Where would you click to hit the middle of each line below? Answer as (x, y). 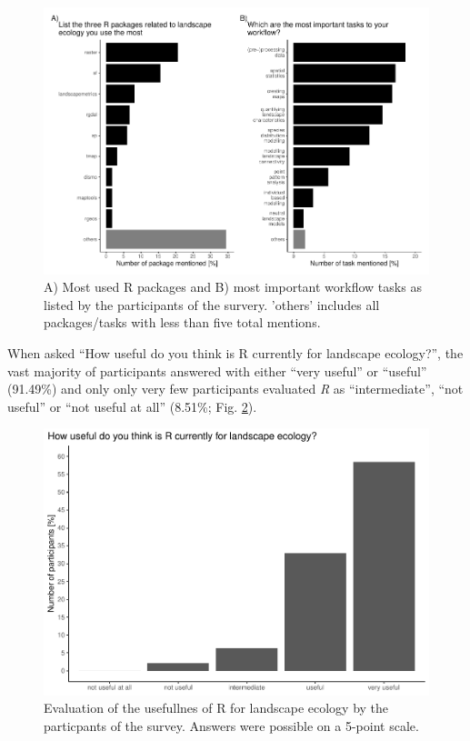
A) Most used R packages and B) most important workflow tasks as (233, 287)
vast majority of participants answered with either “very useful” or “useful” (217, 370)
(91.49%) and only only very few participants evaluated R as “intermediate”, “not (235, 389)
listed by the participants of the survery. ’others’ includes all (212, 304)
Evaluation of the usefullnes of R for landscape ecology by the (216, 708)
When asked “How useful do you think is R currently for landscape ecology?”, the (235, 352)
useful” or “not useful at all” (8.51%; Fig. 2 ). (132, 406)
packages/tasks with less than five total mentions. (182, 322)
